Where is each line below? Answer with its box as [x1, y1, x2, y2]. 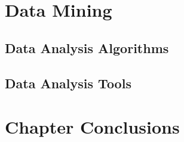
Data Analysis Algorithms [5, 38, 169, 57]
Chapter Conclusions [5, 115, 180, 139]
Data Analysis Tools [5, 73, 131, 92]
